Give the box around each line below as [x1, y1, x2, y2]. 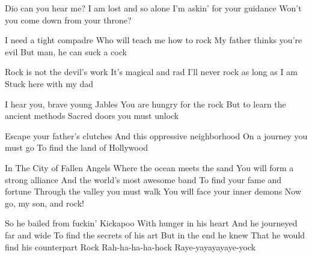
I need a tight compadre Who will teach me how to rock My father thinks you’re [5, 34, 302, 46]
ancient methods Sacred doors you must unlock [5, 109, 179, 122]
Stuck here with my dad [5, 77, 94, 89]
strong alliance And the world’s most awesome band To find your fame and [5, 173, 282, 186]
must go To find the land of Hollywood [5, 141, 148, 154]
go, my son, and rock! [5, 196, 84, 209]
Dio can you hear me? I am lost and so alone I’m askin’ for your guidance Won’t [5, 2, 302, 14]
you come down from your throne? [5, 13, 132, 26]
